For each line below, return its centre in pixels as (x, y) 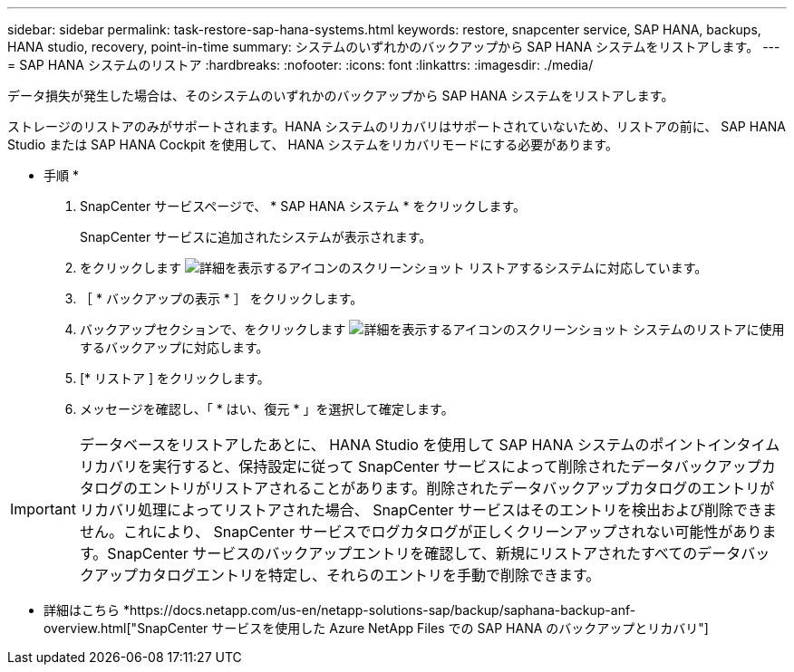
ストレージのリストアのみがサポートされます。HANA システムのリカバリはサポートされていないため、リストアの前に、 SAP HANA (397, 126)
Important (43, 509)
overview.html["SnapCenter (126, 628)
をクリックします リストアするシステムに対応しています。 (394, 268)
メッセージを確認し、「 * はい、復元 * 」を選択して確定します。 (267, 409)
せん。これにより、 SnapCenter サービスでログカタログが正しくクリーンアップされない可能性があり (421, 532)
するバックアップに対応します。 (174, 347)
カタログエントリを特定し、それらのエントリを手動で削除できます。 (369, 575)
